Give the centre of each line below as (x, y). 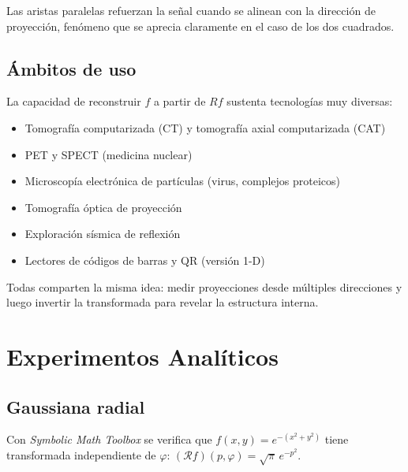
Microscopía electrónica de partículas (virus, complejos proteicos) (182, 181)
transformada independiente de (81, 454)
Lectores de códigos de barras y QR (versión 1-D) (145, 260)
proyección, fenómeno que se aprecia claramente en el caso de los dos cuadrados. (200, 26)
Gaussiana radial (76, 406)
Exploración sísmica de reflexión (103, 234)
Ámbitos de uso (71, 68)
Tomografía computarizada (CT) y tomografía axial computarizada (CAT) (205, 127)
